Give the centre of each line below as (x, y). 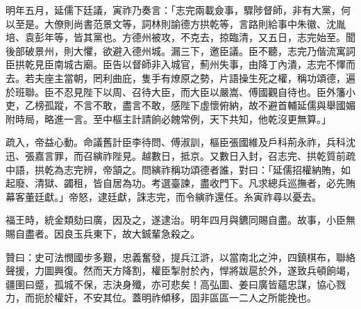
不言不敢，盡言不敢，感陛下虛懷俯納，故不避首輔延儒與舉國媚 (214, 105)
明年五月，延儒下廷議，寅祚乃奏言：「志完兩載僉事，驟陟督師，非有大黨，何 (178, 10)
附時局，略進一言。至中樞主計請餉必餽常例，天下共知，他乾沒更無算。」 (168, 118)
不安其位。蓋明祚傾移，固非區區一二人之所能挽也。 (200, 298)
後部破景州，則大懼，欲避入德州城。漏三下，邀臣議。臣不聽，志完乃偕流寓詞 (180, 50)
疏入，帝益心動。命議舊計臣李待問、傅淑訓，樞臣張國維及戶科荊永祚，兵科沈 (180, 142)
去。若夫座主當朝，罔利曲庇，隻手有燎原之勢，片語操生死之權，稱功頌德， (176, 77)
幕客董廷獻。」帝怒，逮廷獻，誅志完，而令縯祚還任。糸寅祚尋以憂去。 (163, 196)
